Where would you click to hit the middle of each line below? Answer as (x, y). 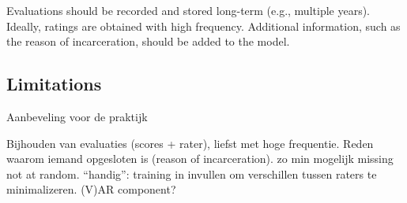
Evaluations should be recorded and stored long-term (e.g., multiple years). (188, 10)
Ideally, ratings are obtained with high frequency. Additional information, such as (203, 26)
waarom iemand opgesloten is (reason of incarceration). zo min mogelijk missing (200, 159)
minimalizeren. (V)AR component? (91, 189)
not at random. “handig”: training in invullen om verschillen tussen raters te (192, 173)
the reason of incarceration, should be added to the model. (148, 41)
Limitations (54, 84)
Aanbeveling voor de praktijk (77, 116)
